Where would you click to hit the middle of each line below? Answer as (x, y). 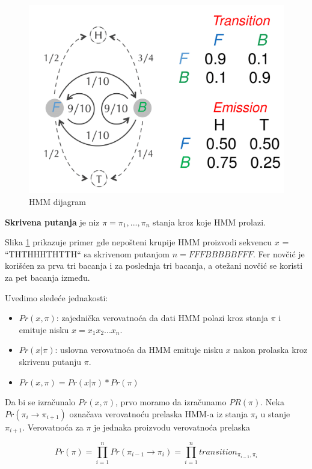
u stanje (275, 413)
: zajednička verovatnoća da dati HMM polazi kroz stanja (162, 318)
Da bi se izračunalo (40, 402)
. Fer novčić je (279, 253)
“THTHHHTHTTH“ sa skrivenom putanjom (87, 253)
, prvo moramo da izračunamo (171, 402)
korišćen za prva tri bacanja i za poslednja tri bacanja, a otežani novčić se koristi (154, 265)
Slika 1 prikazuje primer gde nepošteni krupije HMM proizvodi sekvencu (139, 242)
